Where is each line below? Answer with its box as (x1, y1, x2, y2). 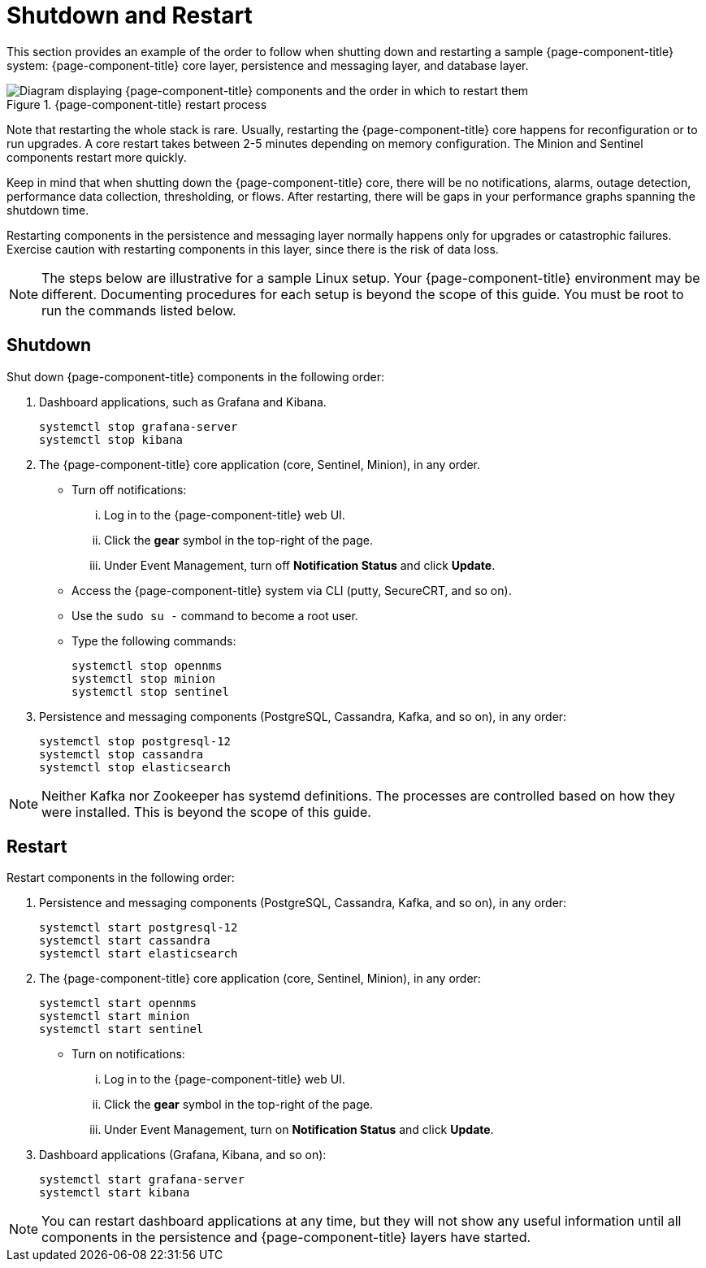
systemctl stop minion (71, 671, 216, 685)
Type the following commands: (71, 633, 236, 648)
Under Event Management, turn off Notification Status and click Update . (104, 558, 496, 572)
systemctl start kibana (39, 1186, 190, 1200)
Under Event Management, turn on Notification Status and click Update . (104, 1123, 494, 1137)
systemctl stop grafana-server (39, 419, 238, 433)
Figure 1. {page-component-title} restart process (6, 97, 267, 111)
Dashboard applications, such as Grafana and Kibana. (39, 394, 327, 409)
